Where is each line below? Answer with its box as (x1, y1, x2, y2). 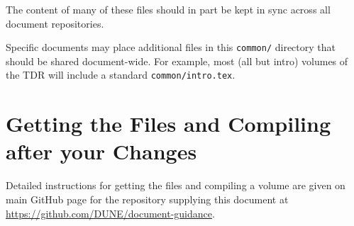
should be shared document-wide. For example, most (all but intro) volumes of (6, 53, 348, 68)
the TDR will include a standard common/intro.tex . (6, 67, 236, 82)
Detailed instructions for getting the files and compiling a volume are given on (6, 178, 345, 193)
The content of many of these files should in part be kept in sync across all (6, 2, 331, 16)
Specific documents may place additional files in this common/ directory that (6, 40, 336, 55)
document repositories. (6, 16, 104, 30)
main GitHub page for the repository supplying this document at (6, 192, 289, 206)
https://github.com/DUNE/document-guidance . (6, 205, 215, 220)
